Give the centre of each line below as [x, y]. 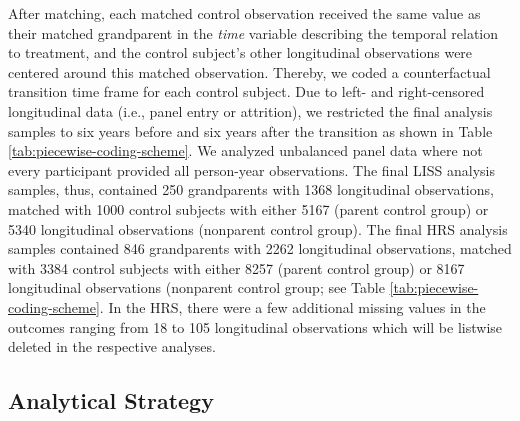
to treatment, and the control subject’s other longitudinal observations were [240, 52]
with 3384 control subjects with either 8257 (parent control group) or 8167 [236, 267]
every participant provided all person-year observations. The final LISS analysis [251, 169]
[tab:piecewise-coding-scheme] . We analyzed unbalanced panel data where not [245, 150]
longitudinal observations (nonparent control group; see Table [196, 287]
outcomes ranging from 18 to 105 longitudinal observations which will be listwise [255, 326]
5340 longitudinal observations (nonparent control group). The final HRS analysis [258, 228]
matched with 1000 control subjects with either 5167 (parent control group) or [248, 208]
